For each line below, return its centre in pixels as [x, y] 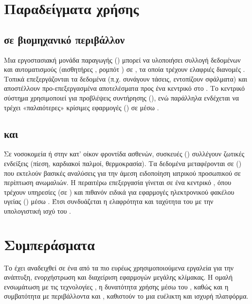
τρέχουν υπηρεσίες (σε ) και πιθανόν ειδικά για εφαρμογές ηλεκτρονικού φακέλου [119, 192]
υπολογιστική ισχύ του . [37, 211]
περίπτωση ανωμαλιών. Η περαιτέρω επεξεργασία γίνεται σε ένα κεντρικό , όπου [118, 182]
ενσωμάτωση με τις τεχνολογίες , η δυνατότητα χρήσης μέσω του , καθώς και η [116, 286]
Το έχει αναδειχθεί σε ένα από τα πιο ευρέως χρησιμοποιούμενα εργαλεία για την [119, 267]
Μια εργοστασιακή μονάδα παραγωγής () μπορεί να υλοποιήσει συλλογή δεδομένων [122, 59]
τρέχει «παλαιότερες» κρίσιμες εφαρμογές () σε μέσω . [81, 107]
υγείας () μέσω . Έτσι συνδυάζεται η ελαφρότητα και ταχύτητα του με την [109, 201]
